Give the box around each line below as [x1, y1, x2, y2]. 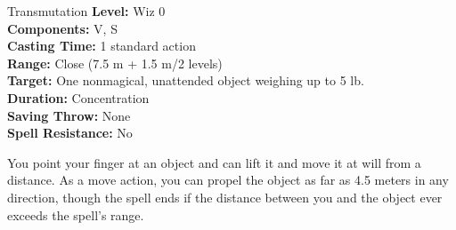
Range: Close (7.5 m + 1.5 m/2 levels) [7, 53, 223, 72]
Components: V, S [7, 19, 118, 37]
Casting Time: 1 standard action [7, 36, 196, 55]
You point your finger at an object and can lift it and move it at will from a [7, 153, 421, 171]
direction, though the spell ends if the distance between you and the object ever [7, 187, 443, 206]
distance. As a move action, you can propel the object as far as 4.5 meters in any [7, 171, 449, 189]
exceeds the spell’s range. [7, 205, 144, 224]
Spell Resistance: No [7, 123, 133, 142]
